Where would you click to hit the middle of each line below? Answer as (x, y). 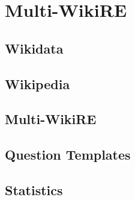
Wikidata (34, 48)
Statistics (34, 189)
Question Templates (68, 155)
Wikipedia (37, 83)
